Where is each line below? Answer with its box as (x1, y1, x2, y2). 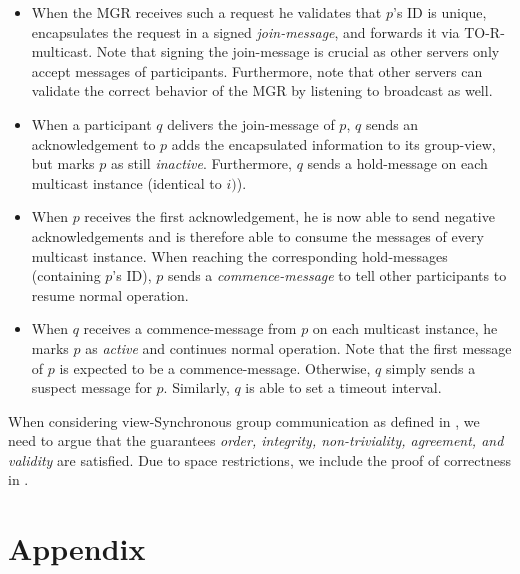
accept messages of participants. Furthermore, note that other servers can (31, 60, 483, 81)
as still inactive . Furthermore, (110, 153, 292, 174)
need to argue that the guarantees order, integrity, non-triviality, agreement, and (8, 430, 504, 451)
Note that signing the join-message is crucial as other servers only (96, 41, 500, 62)
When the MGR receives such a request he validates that (31, 2, 382, 22)
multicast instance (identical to (31, 172, 222, 193)
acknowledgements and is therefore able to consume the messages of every (31, 225, 484, 246)
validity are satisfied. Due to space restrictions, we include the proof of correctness (8, 449, 512, 470)
